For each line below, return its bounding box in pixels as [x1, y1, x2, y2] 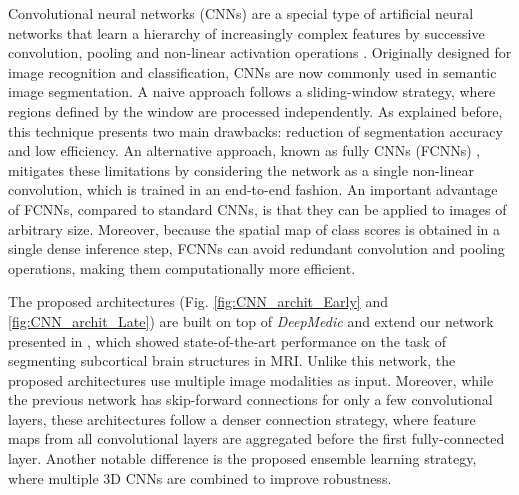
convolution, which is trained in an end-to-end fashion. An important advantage [8, 179, 498, 200]
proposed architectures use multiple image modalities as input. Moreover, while [8, 369, 494, 390]
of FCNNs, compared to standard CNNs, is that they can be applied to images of [8, 198, 507, 219]
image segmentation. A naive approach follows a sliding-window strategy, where [8, 81, 496, 102]
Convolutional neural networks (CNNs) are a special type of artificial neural [8, 3, 474, 23]
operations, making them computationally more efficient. [8, 257, 356, 278]
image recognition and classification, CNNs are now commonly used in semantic [8, 61, 497, 82]
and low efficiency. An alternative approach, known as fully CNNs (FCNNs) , [8, 140, 481, 161]
